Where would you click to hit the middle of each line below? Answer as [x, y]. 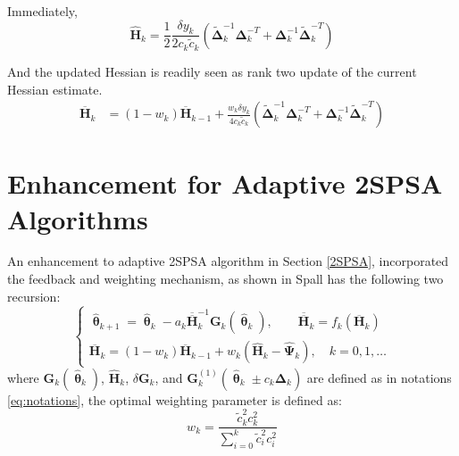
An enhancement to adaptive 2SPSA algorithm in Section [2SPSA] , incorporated [228, 261]
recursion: [34, 296]
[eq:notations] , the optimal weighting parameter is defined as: [175, 399]
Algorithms [78, 218]
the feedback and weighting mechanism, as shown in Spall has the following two [225, 279]
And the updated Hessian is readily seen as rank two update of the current [212, 71]
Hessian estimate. [55, 89]
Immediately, [42, 11]
